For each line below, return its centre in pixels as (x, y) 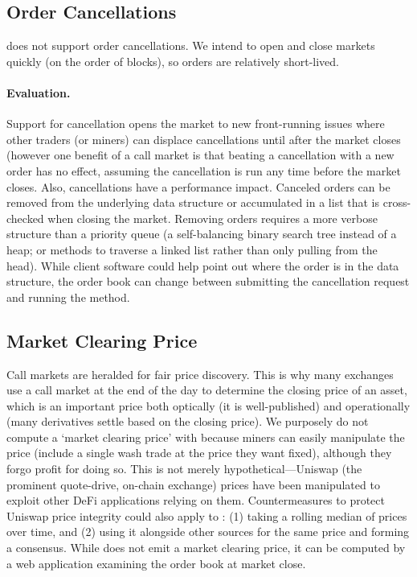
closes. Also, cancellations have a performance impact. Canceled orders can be (198, 186)
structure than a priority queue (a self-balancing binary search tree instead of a (202, 234)
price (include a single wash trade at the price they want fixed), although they (199, 453)
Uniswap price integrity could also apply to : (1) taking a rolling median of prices (207, 515)
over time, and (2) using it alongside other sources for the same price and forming (208, 532)
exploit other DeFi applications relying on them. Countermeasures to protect (196, 500)
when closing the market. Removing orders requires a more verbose (213, 218)
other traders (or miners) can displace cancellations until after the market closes (204, 139)
